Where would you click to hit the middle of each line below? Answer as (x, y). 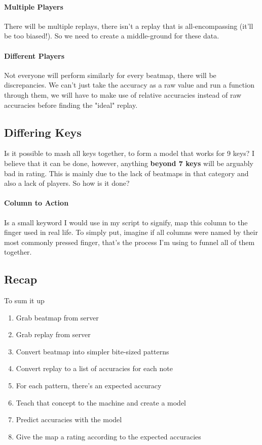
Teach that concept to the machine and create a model (101, 402)
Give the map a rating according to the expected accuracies (108, 436)
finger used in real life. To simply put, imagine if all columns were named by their (131, 232)
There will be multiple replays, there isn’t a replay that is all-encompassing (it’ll (129, 26)
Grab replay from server (53, 334)
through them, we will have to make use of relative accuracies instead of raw (123, 94)
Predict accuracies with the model (69, 419)
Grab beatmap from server (57, 317)
